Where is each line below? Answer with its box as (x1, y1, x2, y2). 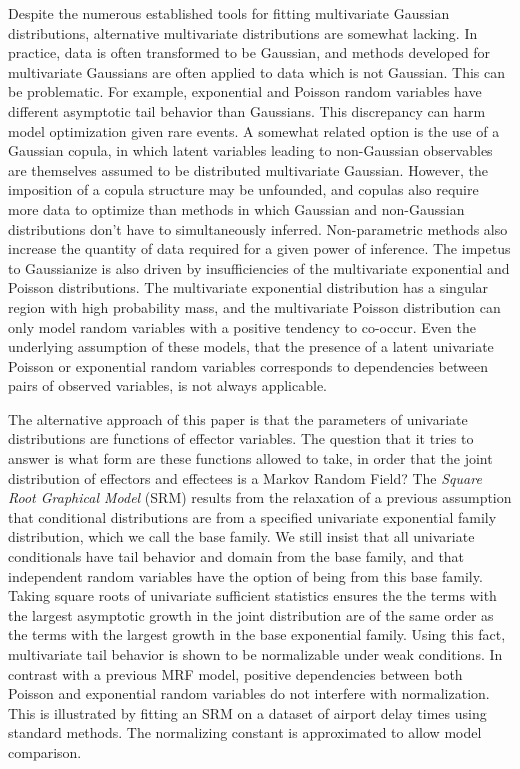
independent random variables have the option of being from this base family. (8, 565, 483, 586)
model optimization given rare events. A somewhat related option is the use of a (8, 120, 500, 141)
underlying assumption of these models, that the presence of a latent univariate (8, 336, 494, 357)
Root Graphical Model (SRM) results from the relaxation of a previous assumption (8, 487, 512, 508)
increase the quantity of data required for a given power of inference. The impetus (8, 238, 511, 259)
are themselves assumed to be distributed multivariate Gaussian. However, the (8, 159, 488, 180)
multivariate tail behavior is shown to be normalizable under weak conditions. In (8, 644, 503, 664)
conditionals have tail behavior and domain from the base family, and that (8, 546, 465, 567)
